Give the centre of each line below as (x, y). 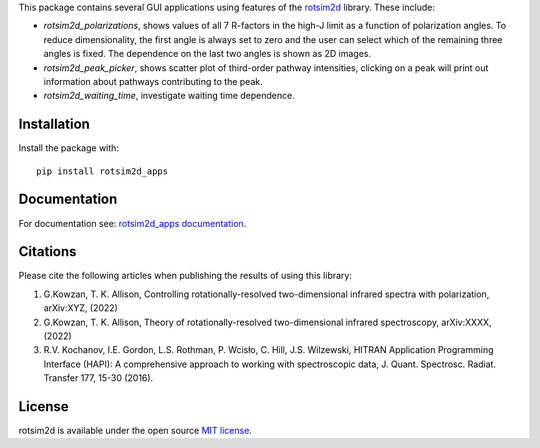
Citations (47, 251)
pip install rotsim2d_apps (102, 171)
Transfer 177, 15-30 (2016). (98, 378)
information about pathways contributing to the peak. (153, 81)
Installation (54, 124)
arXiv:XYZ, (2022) (81, 308)
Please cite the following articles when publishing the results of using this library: (185, 276)
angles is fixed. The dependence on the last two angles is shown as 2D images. (207, 54)
